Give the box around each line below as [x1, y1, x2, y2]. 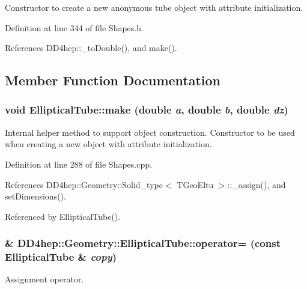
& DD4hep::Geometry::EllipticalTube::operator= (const [5, 236, 281, 251]
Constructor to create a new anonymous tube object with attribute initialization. [5, 1, 303, 13]
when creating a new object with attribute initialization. [5, 138, 212, 150]
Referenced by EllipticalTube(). [5, 210, 121, 222]
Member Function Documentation [5, 71, 221, 90]
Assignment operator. [5, 273, 84, 285]
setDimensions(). [5, 190, 66, 202]
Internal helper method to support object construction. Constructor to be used [5, 126, 295, 138]
